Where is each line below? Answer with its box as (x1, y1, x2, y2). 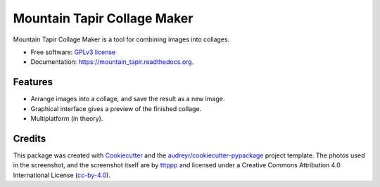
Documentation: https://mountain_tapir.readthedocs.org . (30, 58, 194, 66)
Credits (13, 132, 46, 144)
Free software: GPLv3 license (30, 48, 116, 56)
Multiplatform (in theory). (30, 115, 103, 123)
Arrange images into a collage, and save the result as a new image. (30, 95, 225, 103)
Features (13, 76, 53, 88)
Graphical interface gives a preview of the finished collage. (30, 104, 202, 112)
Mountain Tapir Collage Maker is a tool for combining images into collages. (13, 35, 230, 44)
